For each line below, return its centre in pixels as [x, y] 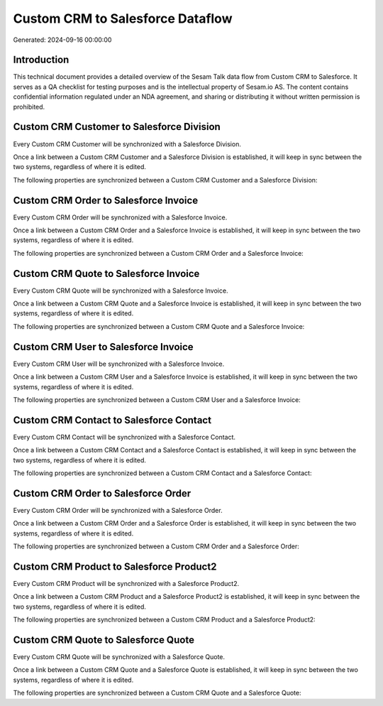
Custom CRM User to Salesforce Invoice [104, 347]
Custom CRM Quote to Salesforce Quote [104, 640]
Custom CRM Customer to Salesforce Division [117, 127]
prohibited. [29, 107]
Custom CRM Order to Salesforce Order [102, 493]
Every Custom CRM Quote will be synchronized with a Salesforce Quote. [119, 657]
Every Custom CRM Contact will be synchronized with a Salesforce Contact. [124, 437]
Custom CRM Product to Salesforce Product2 [115, 566]
